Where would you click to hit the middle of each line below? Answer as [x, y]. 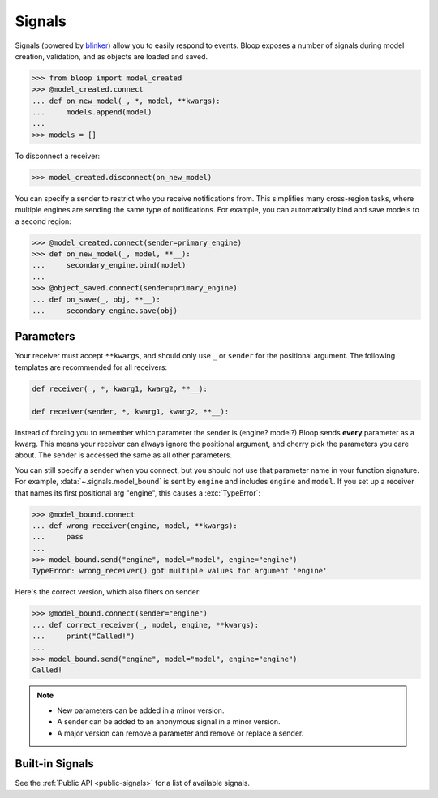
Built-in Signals [54, 764]
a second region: [43, 221]
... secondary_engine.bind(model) [109, 265]
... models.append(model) [92, 112]
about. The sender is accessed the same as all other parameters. [124, 455]
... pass [58, 537]
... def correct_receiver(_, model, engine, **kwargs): [146, 625]
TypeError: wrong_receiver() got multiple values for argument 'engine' [180, 571]
